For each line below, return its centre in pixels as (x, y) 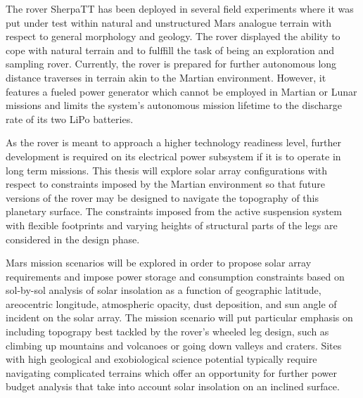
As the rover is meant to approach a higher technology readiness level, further (173, 142)
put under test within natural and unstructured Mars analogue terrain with (168, 22)
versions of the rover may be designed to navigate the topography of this (162, 197)
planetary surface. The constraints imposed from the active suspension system (174, 211)
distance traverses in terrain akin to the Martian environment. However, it (166, 77)
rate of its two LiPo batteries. (70, 118)
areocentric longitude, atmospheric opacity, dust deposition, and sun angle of (171, 303)
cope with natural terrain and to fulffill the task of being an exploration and (170, 50)
